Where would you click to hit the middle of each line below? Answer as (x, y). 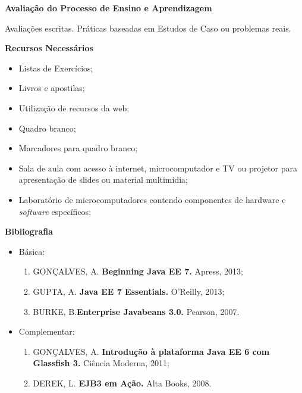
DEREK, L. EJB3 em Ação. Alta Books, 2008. (122, 383)
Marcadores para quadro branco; (78, 148)
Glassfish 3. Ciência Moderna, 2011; (101, 363)
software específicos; (55, 211)
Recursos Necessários (49, 48)
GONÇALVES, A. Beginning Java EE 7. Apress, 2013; (138, 271)
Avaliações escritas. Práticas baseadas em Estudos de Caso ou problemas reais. (148, 28)
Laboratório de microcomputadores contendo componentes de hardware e (152, 199)
